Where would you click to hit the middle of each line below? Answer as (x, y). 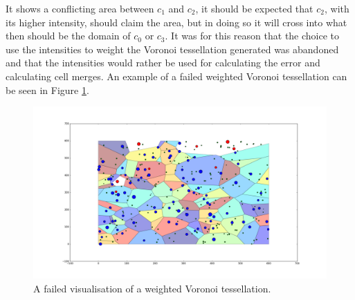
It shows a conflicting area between (80, 8)
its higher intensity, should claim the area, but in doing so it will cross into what (176, 22)
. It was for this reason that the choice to (252, 36)
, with (337, 8)
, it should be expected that (254, 8)
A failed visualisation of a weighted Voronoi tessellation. (152, 289)
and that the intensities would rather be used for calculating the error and (163, 63)
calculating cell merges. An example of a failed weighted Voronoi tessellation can (176, 76)
